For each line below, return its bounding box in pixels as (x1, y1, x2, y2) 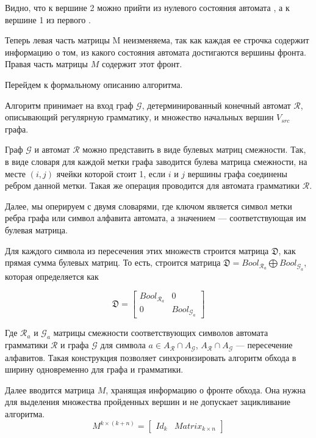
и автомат (34, 143, 70, 156)
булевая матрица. (5, 223, 68, 236)
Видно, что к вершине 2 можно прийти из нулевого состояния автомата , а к (5, 1, 290, 13)
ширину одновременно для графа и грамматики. (5, 363, 184, 376)
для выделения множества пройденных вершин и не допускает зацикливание (5, 395, 291, 408)
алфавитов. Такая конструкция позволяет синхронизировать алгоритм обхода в (5, 351, 296, 363)
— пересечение (235, 338, 293, 351)
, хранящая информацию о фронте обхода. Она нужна (106, 383, 306, 396)
